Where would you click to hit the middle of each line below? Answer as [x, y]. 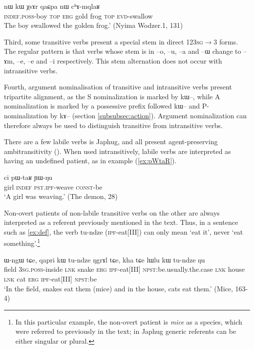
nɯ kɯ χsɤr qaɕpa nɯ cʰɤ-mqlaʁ [52, 6]
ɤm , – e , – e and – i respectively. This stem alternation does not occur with [113, 60]
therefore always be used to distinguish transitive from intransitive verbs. [113, 125]
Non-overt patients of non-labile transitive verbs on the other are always [112, 212]
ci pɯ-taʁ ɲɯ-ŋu [28, 177]
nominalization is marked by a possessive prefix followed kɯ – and [102, 106]
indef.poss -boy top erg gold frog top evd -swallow [78, 15]
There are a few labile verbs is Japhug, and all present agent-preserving [111, 142]
